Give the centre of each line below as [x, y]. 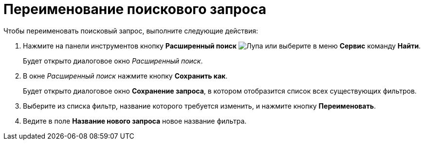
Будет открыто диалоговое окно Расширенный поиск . [113, 61]
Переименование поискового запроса [135, 9]
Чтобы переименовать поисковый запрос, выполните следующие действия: [131, 31]
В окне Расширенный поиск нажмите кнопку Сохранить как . [125, 76]
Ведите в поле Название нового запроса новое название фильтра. [135, 121]
